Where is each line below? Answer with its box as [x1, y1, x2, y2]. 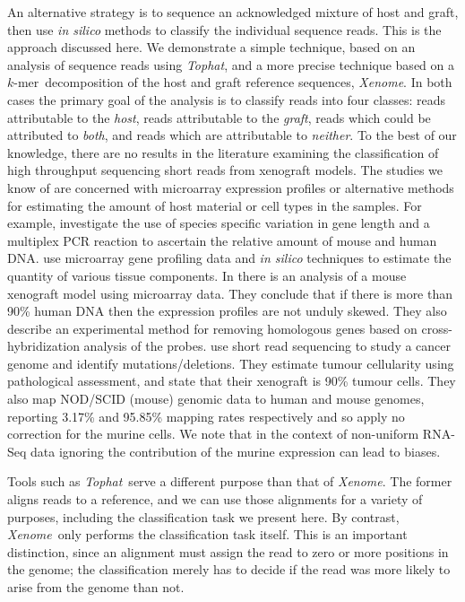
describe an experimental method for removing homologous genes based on [7, 318, 418, 337]
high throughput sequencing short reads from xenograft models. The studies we [7, 161, 443, 179]
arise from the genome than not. [7, 578, 185, 596]
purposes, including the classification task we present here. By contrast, [7, 507, 400, 526]
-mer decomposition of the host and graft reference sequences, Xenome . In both [13, 73, 452, 92]
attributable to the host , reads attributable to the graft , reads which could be [7, 108, 431, 127]
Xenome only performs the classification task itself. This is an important [7, 525, 408, 544]
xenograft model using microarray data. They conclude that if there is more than [7, 284, 453, 302]
